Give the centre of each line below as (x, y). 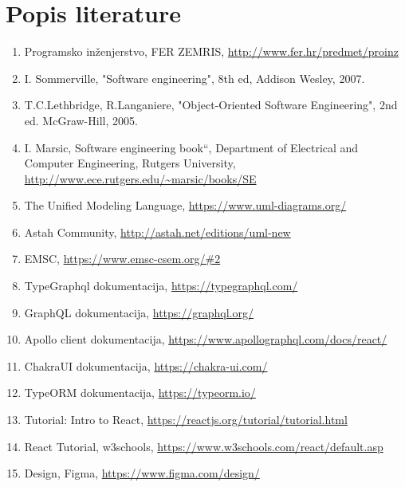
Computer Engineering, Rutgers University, (130, 163)
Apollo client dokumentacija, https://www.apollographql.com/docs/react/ (206, 339)
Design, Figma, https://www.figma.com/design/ (142, 473)
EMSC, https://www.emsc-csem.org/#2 (122, 259)
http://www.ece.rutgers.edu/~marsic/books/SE (140, 178)
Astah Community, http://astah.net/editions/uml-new (157, 232)
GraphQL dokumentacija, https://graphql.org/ (139, 312)
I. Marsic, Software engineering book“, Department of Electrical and (191, 147)
